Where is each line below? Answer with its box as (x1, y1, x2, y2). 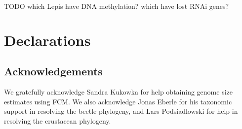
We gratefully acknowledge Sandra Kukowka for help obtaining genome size (4, 87, 233, 97)
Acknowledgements (4, 64, 103, 79)
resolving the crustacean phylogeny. (4, 115, 111, 126)
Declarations (4, 30, 91, 50)
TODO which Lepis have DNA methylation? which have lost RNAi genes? (4, 1, 229, 11)
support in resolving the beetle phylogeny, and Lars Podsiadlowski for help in (4, 106, 238, 116)
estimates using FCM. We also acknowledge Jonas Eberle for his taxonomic (4, 96, 232, 106)
